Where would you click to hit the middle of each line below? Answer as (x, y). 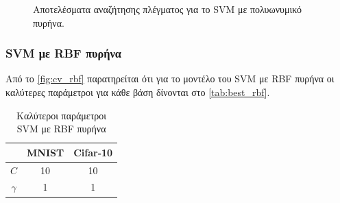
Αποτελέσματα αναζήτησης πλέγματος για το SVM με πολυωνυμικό (168, 9)
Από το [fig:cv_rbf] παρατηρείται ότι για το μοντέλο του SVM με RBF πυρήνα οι (170, 79)
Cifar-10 (93, 152)
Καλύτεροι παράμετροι (62, 115)
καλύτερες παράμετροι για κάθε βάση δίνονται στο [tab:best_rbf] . (138, 92)
